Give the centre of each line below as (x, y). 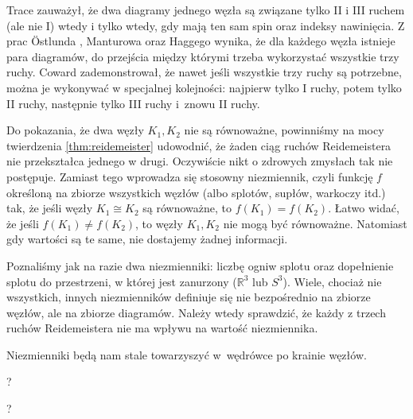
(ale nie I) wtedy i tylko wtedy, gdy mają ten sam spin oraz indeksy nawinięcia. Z (206, 25)
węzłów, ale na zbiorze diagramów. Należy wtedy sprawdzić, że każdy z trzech (196, 312)
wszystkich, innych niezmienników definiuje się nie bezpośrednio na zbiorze (189, 297)
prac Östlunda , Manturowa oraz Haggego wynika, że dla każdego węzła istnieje (201, 41)
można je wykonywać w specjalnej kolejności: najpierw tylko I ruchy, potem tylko (204, 87)
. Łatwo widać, (364, 208)
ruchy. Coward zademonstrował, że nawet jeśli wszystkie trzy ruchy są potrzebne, (204, 72)
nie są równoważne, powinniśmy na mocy (284, 130)
